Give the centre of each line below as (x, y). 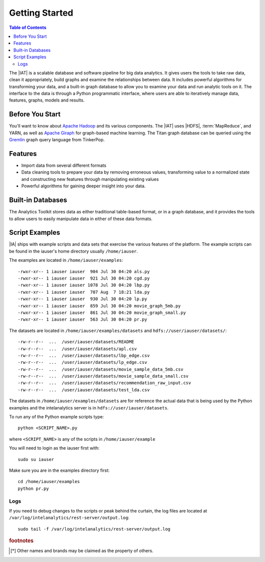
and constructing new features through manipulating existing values (90, 179)
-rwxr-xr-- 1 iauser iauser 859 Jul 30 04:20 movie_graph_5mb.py (99, 306)
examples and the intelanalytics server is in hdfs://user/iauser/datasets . (89, 408)
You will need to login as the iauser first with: (54, 448)
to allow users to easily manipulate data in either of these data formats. (81, 219)
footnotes (21, 541)
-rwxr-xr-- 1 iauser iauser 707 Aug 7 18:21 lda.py (84, 292)
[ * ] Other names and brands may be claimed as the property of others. (82, 551)
